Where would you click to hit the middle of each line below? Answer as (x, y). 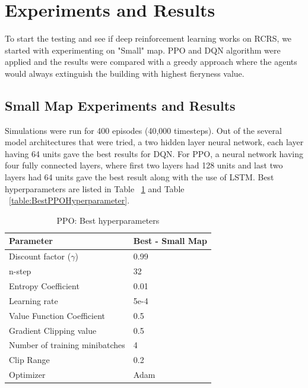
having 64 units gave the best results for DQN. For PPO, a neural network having (154, 153)
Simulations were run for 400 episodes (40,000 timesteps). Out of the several (143, 130)
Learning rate (34, 300)
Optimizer (27, 375)
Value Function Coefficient (57, 315)
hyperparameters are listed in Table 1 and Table (95, 188)
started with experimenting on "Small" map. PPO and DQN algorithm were (143, 50)
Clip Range (29, 360)
